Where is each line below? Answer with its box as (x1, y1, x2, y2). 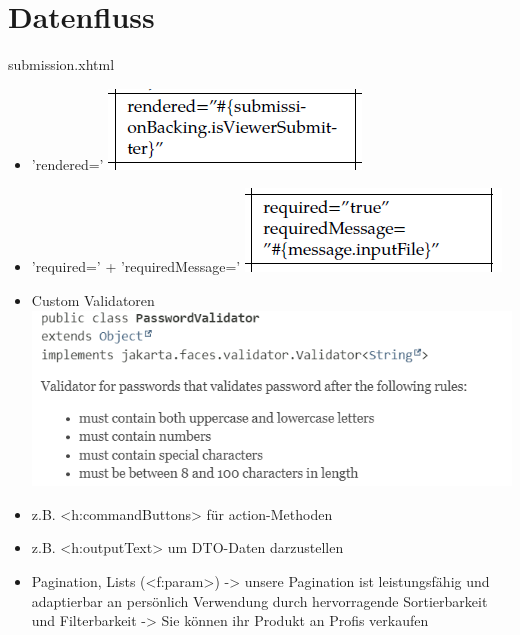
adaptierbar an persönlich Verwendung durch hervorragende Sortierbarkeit (31, 590, 488, 611)
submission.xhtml (8, 54, 115, 75)
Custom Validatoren (31, 289, 155, 310)
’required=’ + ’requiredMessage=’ (31, 256, 241, 277)
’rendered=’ (31, 153, 104, 174)
